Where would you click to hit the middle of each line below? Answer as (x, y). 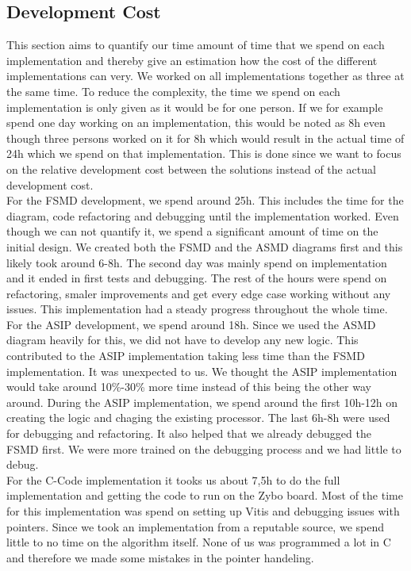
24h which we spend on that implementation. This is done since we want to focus (204, 153)
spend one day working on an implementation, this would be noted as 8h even (196, 123)
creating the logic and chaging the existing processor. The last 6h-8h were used (198, 418)
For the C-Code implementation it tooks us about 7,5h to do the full (173, 479)
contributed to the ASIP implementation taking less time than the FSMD (186, 356)
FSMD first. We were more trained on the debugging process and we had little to (204, 448)
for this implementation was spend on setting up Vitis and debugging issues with (203, 511)
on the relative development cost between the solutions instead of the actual (191, 169)
